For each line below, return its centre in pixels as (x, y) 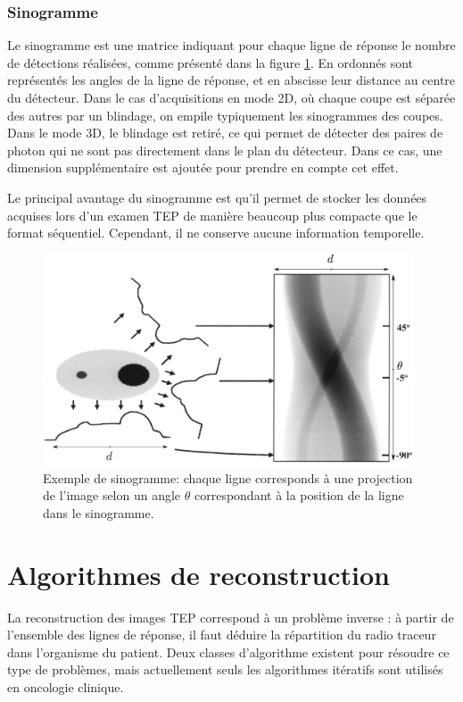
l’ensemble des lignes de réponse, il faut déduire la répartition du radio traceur (222, 635)
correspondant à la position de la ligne (299, 495)
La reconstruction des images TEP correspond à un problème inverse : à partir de (231, 617)
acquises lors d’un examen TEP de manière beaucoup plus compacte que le (212, 215)
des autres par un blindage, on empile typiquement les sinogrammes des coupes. (225, 115)
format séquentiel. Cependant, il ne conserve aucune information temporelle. (216, 233)
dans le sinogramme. (99, 512)
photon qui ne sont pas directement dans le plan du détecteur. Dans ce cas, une (225, 150)
